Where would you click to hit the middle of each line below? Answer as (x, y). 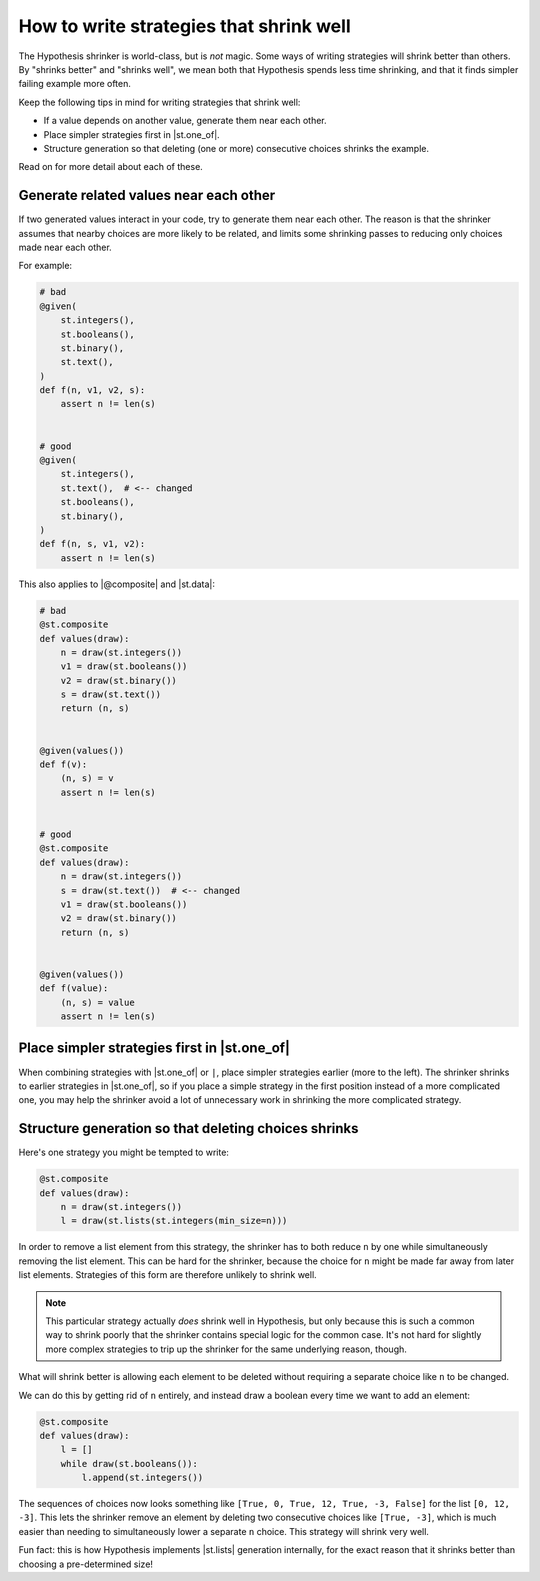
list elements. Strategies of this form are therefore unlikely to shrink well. (167, 1275)
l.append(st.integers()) (142, 1478)
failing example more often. (75, 84)
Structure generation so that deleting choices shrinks (188, 1128)
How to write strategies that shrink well (184, 26)
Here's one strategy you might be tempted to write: (124, 1152)
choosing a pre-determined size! (86, 1564)
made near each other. (65, 247)
